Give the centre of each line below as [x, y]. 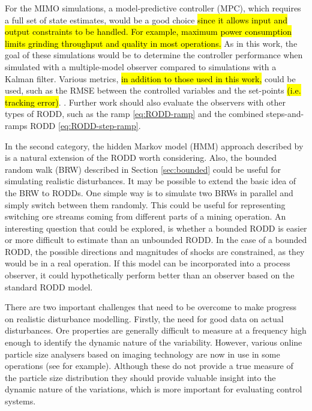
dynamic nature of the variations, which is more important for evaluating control [154, 389]
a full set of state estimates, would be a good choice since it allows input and [146, 19]
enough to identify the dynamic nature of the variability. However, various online [154, 342]
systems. [20, 401]
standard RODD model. [49, 286]
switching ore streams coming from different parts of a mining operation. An [145, 216]
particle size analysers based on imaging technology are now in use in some [142, 354]
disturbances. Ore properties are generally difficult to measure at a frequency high [156, 330]
